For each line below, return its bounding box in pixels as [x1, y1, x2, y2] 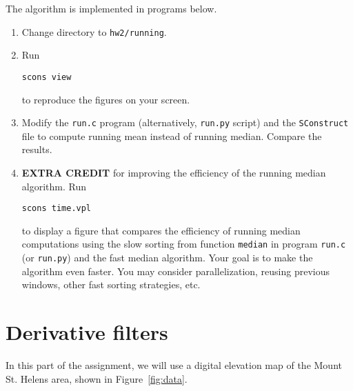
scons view [21, 72, 72, 82]
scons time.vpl [21, 203, 92, 214]
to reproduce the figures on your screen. [21, 92, 190, 106]
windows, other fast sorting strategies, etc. [21, 277, 201, 292]
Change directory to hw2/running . [21, 24, 167, 39]
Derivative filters [6, 318, 168, 346]
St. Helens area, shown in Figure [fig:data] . [6, 371, 188, 385]
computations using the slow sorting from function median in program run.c [21, 237, 346, 251]
